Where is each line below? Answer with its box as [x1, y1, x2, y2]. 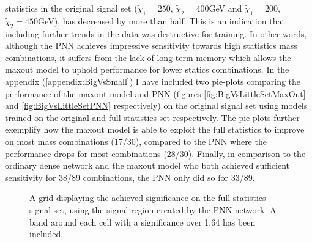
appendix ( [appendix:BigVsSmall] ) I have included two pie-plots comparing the [5, 75, 301, 87]
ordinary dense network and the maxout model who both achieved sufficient [5, 159, 289, 172]
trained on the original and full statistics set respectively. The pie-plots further [5, 111, 300, 123]
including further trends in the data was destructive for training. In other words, [5, 27, 307, 40]
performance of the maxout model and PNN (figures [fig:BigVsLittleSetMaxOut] [5, 87, 306, 100]
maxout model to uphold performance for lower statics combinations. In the [5, 63, 289, 76]
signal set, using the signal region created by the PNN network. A [29, 203, 277, 216]
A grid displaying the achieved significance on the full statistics [29, 191, 266, 204]
